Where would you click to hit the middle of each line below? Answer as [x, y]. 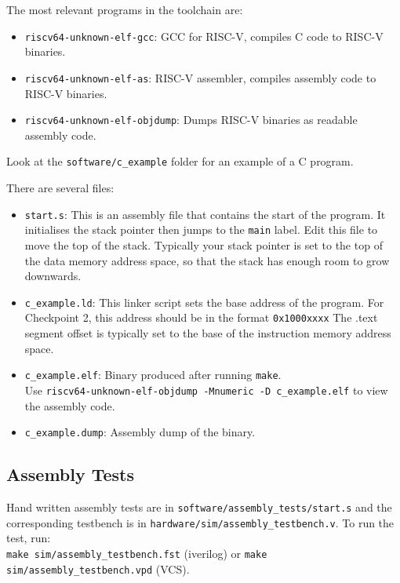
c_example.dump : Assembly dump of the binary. [140, 432]
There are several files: [60, 188]
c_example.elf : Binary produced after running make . [153, 375]
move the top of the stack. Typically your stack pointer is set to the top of [204, 244]
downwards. [53, 276]
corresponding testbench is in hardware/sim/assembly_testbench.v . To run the [200, 522]
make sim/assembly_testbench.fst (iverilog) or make [137, 553]
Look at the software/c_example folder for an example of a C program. [180, 161]
